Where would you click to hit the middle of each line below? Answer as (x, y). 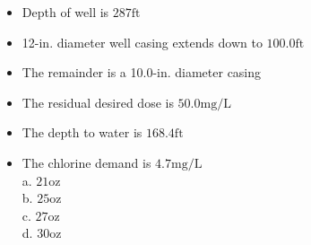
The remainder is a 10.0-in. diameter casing (142, 72)
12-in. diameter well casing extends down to (142, 42)
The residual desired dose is (98, 102)
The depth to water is (82, 132)
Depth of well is (65, 12)
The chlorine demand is (86, 162)
